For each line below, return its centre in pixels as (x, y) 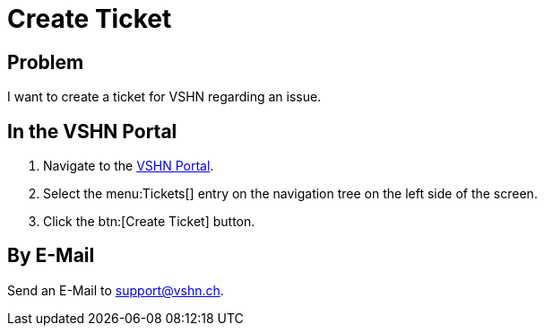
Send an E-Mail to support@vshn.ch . (116, 290)
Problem (46, 62)
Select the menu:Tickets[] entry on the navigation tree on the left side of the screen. (290, 194)
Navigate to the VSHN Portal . (129, 166)
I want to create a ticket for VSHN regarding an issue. (164, 97)
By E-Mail (51, 256)
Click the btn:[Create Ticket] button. (149, 222)
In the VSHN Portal (92, 131)
